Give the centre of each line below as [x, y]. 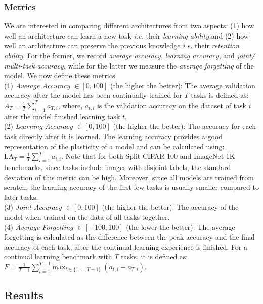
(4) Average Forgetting [39, 227]
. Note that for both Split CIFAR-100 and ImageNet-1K [148, 156]
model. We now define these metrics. [61, 75]
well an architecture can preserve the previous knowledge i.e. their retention [122, 45]
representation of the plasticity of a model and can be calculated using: [114, 146]
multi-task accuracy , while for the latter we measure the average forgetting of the [129, 65]
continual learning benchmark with [58, 257]
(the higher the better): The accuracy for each [185, 126]
